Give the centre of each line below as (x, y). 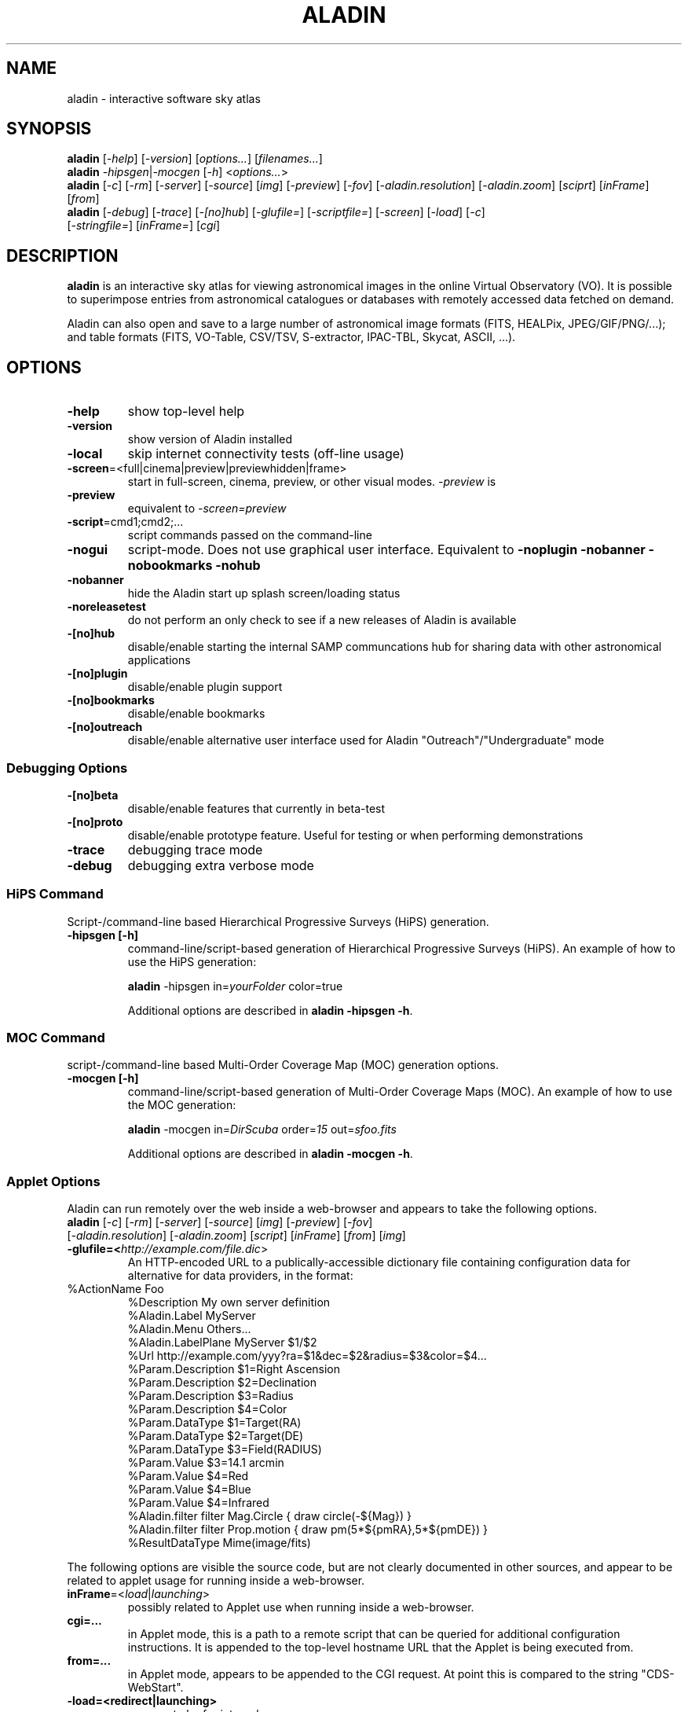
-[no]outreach (105, 727)
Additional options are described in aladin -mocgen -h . (270, 1154)
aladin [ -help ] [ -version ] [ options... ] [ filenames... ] (195, 159)
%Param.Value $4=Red (188, 1476)
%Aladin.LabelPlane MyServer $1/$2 (222, 1343)
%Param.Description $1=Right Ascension (234, 1369)
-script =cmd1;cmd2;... (125, 522)
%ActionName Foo (115, 1289)
